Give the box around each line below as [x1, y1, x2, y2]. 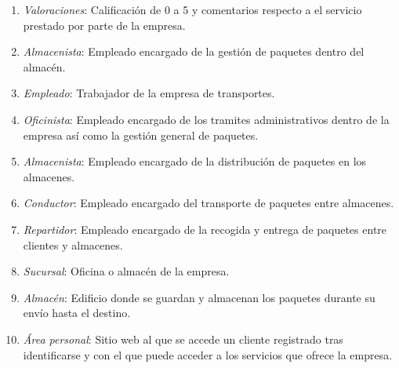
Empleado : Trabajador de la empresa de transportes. [23, 85, 275, 101]
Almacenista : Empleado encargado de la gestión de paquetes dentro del [23, 43, 365, 60]
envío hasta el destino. [23, 304, 131, 321]
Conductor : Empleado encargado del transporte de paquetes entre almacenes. [23, 195, 394, 211]
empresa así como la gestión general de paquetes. [23, 126, 259, 143]
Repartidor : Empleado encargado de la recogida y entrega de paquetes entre [23, 220, 387, 237]
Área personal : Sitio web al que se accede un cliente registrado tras [23, 330, 343, 347]
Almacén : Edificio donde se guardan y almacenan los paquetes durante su [23, 289, 375, 305]
